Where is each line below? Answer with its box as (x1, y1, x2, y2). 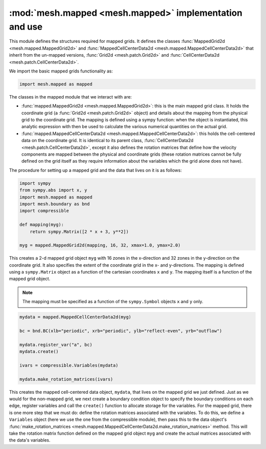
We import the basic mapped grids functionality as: (9, 68, 113, 74)
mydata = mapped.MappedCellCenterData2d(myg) (19, 314, 132, 320)
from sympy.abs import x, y (19, 187, 87, 193)
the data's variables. (9, 437, 51, 443)
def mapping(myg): (19, 222, 64, 228)
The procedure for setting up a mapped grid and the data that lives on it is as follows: (9, 167, 182, 173)
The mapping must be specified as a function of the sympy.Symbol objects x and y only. (22, 299, 203, 305)
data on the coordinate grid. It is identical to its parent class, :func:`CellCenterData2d (21, 138, 194, 143)
